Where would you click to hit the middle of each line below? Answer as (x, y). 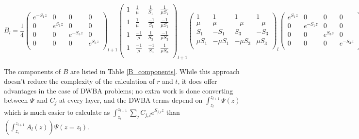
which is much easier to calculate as (57, 112)
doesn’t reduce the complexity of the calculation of (79, 81)
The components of (33, 71)
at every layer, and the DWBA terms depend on (131, 100)
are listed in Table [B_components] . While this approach (155, 71)
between (16, 100)
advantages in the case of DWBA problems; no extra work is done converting (119, 90)
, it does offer (197, 81)
